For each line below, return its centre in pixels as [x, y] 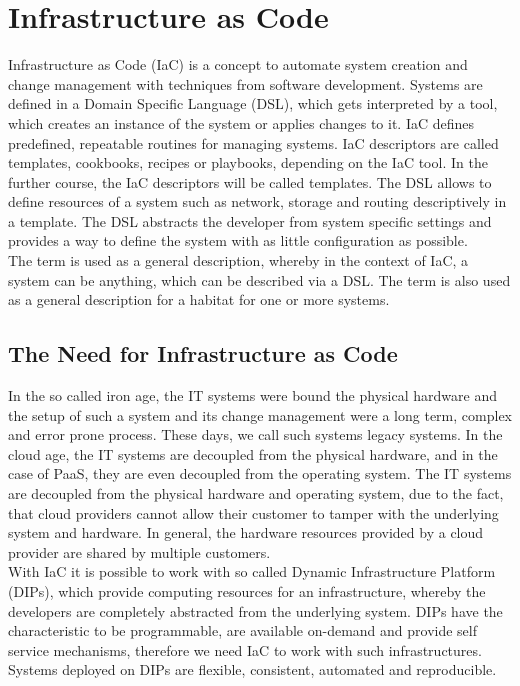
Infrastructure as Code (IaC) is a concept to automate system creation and [238, 64]
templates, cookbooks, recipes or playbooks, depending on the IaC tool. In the [248, 162]
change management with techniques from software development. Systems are [245, 83]
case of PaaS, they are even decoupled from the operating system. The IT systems [260, 473]
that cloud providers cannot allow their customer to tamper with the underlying [253, 512]
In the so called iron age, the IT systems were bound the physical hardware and [252, 395]
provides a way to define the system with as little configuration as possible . [238, 240]
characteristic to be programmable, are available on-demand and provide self [242, 630]
